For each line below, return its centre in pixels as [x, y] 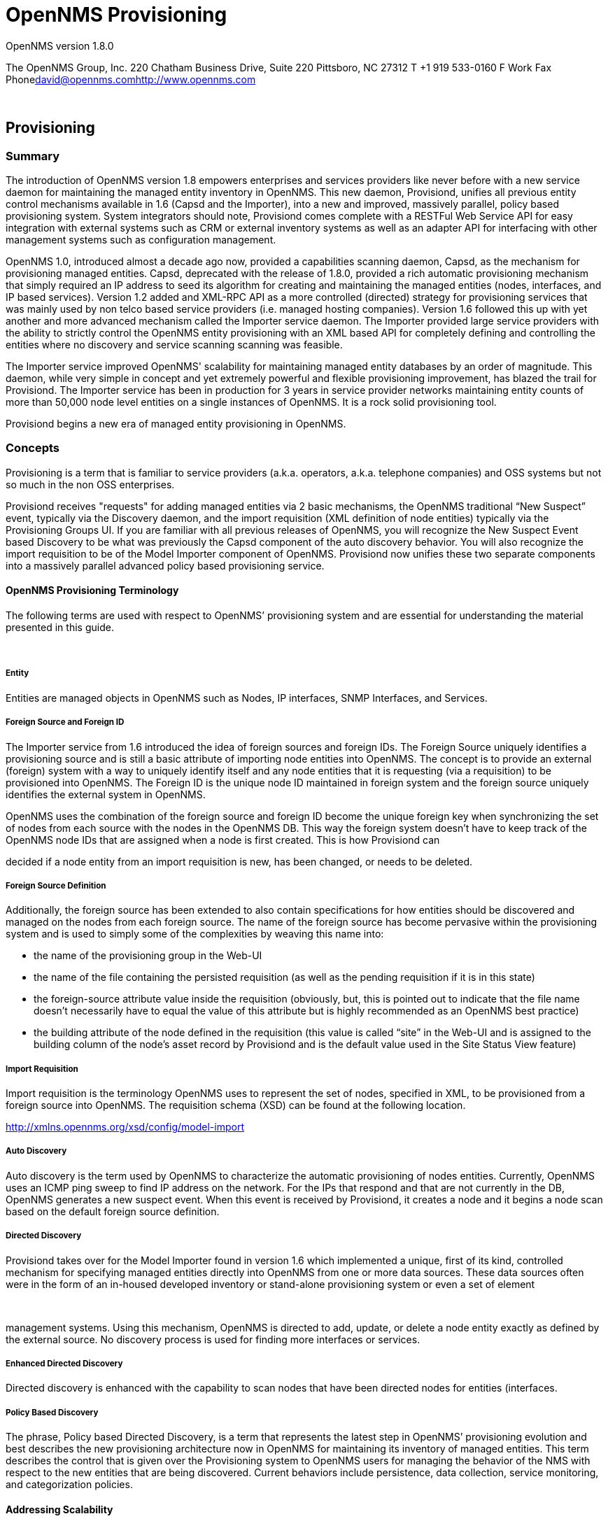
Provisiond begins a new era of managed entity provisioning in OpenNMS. [176, 423]
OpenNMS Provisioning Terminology [92, 590]
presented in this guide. [60, 627]
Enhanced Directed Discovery [64, 1364]
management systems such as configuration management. [141, 239]
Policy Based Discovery [52, 1412]
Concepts [33, 448]
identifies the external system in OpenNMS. [106, 794]
